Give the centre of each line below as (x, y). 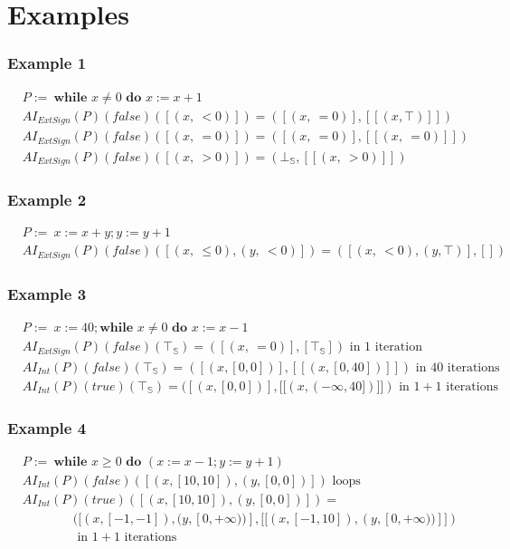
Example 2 (47, 199)
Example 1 (47, 63)
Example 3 (47, 293)
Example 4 (47, 427)
